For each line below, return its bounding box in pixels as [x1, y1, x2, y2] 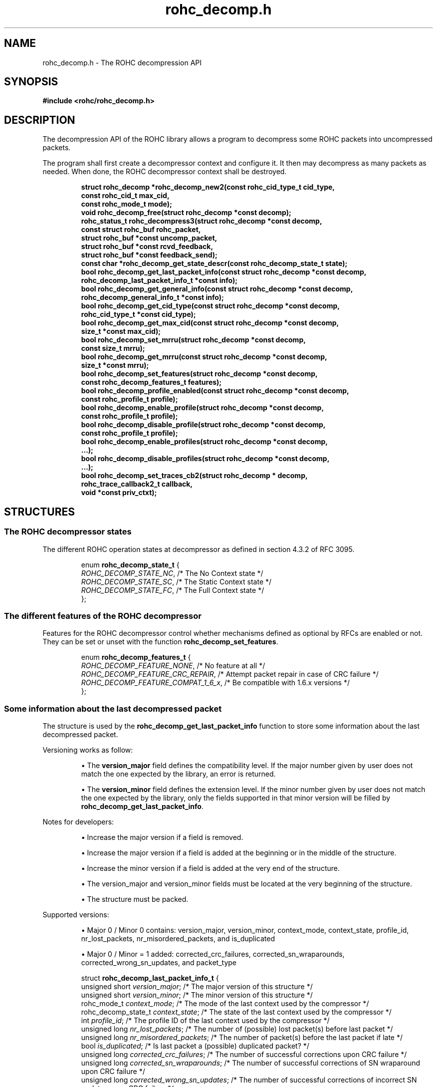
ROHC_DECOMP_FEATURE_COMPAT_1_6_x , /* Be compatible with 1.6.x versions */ [81, 678, 350, 687]
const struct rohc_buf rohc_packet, [81, 225, 201, 234]
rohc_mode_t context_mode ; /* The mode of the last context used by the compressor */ [81, 999, 369, 1008]
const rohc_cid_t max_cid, [81, 191, 170, 200]
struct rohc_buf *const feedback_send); [81, 251, 218, 260]
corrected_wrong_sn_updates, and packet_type [81, 958, 237, 967]
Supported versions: [42, 910, 109, 919]
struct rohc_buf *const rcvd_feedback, [81, 242, 214, 251]
